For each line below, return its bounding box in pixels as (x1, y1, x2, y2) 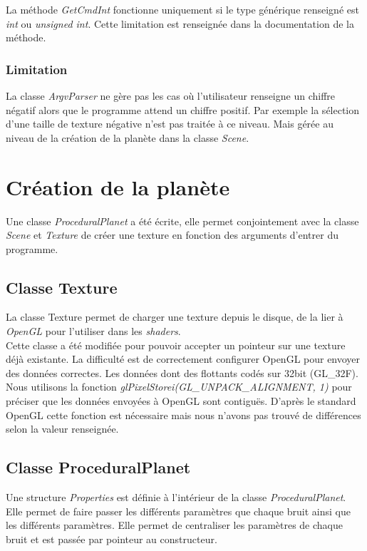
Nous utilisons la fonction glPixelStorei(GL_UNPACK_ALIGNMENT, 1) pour (6, 379, 352, 394)
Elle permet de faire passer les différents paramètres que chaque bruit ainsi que (6, 503, 351, 518)
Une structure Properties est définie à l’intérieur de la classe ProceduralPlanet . (6, 490, 346, 505)
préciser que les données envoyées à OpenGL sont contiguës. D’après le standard (6, 393, 356, 408)
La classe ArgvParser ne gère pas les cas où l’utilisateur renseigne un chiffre (6, 88, 335, 103)
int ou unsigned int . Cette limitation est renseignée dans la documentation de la (6, 16, 354, 31)
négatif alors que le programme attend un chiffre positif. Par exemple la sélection (6, 102, 360, 117)
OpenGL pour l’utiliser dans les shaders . (6, 324, 181, 339)
